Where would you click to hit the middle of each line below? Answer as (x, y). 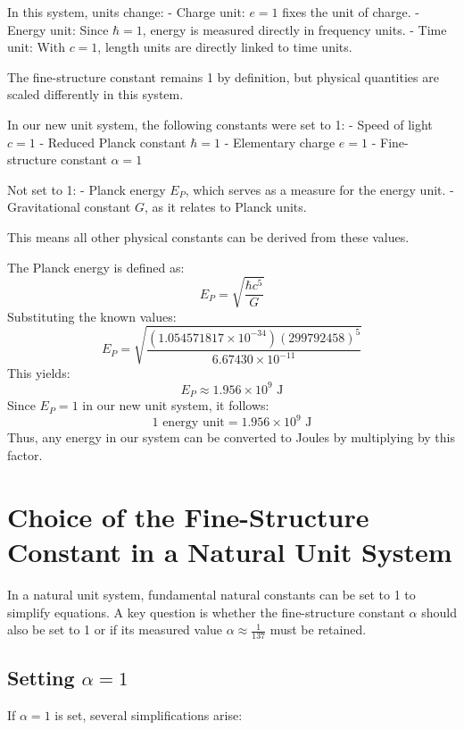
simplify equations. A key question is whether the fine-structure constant (206, 612)
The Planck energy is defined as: (96, 267)
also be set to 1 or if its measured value (115, 629)
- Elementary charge (280, 142)
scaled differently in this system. (95, 94)
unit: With (36, 47)
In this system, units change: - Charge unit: (126, 12)
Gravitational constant (69, 207)
